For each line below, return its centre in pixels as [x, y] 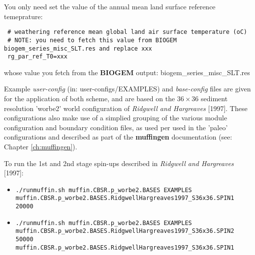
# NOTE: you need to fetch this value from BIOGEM [92, 40]
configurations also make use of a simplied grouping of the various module [116, 118]
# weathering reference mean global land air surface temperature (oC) [127, 32]
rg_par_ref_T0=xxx [37, 57]
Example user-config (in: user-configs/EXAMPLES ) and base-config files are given [127, 89]
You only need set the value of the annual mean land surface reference [110, 6]
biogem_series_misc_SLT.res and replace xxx [78, 48]
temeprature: [23, 16]
